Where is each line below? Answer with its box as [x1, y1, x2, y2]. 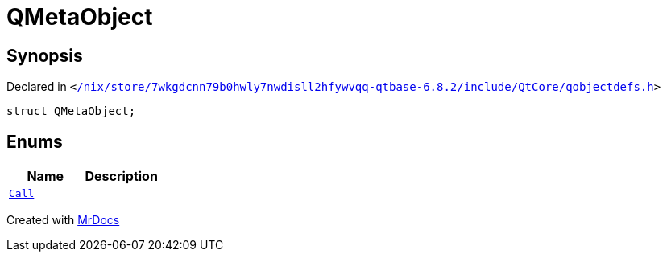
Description [85, 168, 158, 185]
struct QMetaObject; [6, 104, 136, 118]
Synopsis [6, 45, 83, 66]
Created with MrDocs [6, 213, 120, 227]
